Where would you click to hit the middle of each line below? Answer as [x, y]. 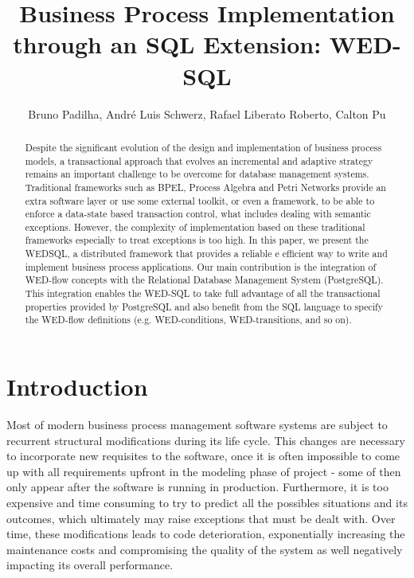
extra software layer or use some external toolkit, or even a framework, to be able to [200, 200]
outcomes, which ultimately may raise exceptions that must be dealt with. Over [201, 518]
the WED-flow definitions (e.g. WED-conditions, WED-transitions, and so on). [188, 320]
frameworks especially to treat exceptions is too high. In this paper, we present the [197, 240]
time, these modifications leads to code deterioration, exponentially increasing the [206, 534]
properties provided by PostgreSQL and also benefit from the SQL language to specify [204, 306]
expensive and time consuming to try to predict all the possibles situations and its [207, 502]
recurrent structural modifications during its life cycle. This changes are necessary [206, 440]
